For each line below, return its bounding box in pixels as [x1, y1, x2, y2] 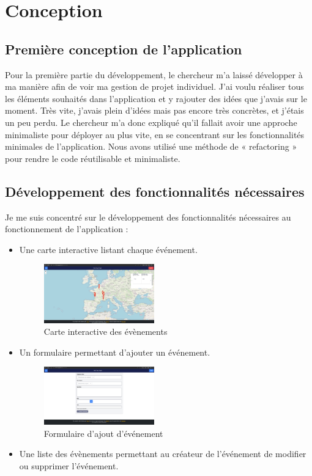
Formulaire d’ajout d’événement [43, 427, 163, 439]
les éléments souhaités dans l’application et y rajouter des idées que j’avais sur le [5, 92, 307, 104]
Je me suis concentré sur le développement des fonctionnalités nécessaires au [5, 210, 291, 223]
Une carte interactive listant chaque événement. [19, 243, 198, 255]
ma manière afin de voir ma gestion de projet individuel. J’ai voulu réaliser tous [5, 80, 304, 93]
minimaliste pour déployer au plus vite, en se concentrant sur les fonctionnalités [5, 128, 305, 141]
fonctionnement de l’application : [5, 222, 128, 235]
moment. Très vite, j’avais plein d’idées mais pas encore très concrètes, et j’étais [5, 104, 304, 117]
